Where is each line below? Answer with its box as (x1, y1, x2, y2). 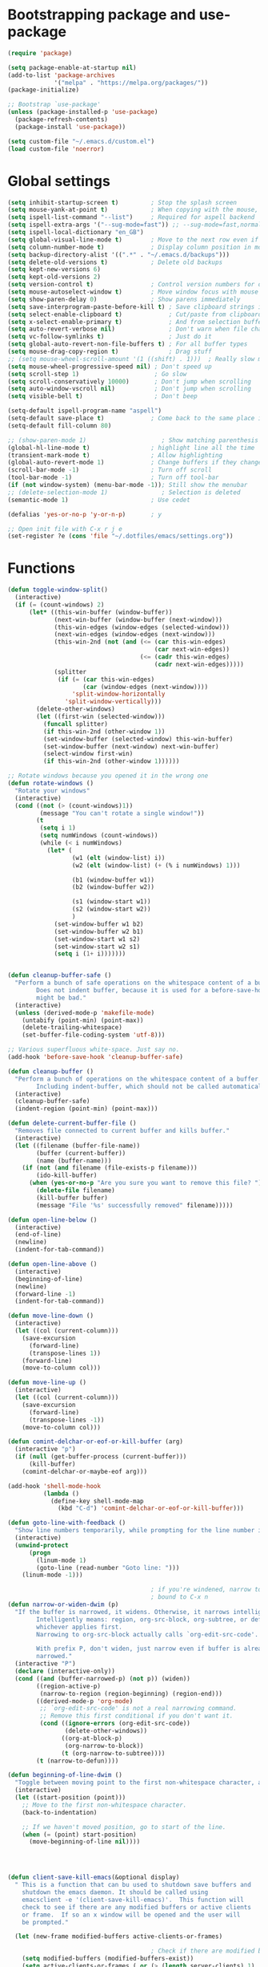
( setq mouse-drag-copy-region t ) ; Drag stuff (7, 347, 213, 355)
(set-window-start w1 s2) (54, 935, 141, 943)
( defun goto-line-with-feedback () (7, 1519, 126, 1527)
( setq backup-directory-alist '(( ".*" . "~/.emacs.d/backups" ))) (7, 250, 230, 258)
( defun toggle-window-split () (7, 586, 109, 594)
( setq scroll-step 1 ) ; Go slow (7, 370, 187, 378)
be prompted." (22, 1918, 69, 1926)
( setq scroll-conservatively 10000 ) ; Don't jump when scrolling (7, 377, 251, 386)
